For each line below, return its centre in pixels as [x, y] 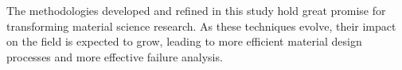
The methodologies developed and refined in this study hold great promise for [196, 10]
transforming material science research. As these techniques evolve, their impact [201, 26]
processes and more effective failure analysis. [115, 56]
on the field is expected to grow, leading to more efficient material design [184, 41]
